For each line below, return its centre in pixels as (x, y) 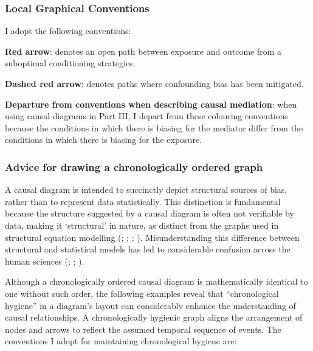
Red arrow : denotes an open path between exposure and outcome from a (143, 51)
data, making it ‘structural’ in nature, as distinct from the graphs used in (142, 225)
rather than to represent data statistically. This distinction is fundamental (143, 201)
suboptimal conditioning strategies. (70, 63)
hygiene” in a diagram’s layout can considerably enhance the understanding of (150, 305)
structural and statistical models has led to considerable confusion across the (148, 249)
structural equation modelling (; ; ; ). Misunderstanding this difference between (152, 237)
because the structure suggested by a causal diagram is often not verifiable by (150, 213)
